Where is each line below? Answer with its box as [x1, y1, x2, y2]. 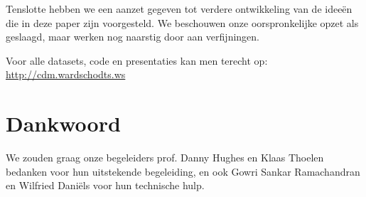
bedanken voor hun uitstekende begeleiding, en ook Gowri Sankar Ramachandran [6, 164, 360, 179]
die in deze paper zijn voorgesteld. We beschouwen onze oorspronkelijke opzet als [6, 15, 359, 30]
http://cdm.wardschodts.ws [6, 67, 126, 82]
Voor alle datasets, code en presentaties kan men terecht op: [6, 53, 268, 68]
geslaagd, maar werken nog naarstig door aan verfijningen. [6, 29, 259, 44]
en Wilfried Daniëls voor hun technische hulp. [6, 178, 205, 193]
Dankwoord [6, 109, 121, 138]
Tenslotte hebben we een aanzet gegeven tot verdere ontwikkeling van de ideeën [6, 1, 352, 16]
